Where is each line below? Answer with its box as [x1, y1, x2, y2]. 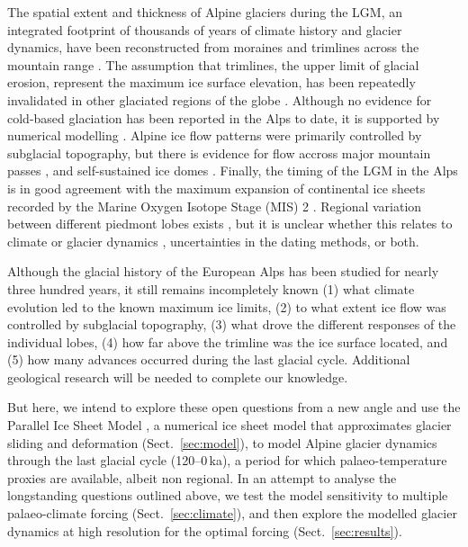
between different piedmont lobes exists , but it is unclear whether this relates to [7, 214, 453, 233]
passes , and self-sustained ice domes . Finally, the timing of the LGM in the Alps [7, 161, 458, 180]
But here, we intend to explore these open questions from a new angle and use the [7, 398, 461, 417]
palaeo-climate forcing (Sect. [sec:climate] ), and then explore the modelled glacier [7, 504, 457, 523]
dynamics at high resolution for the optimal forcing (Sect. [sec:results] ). [7, 521, 402, 540]
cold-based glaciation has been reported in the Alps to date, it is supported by [7, 108, 440, 127]
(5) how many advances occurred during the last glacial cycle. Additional [7, 350, 410, 369]
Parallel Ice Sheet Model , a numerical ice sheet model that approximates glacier [7, 416, 452, 435]
